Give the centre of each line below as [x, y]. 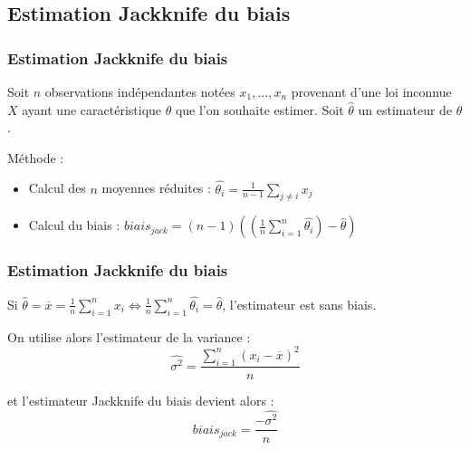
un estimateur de [405, 109]
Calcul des [57, 188]
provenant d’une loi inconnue [371, 91]
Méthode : [36, 157]
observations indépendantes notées [140, 91]
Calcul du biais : [74, 225]
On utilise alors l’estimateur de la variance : [129, 336]
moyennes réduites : [156, 188]
